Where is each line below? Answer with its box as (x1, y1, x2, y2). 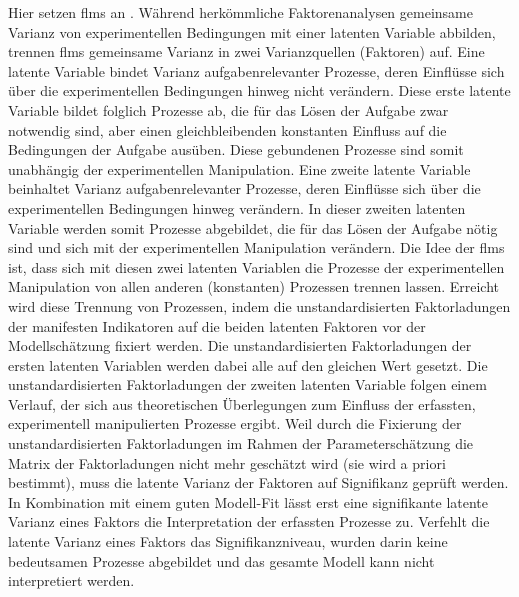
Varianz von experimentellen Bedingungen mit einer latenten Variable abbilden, (8, 21, 496, 42)
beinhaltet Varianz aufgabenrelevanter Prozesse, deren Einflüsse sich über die (8, 178, 481, 199)
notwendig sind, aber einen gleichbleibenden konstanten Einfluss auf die (8, 119, 447, 140)
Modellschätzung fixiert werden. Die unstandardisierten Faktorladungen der (8, 335, 472, 356)
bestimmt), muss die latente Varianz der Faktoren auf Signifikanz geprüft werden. (8, 472, 509, 493)
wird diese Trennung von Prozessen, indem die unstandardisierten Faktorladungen (8, 295, 511, 316)
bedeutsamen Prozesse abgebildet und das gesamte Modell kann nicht (8, 550, 435, 571)
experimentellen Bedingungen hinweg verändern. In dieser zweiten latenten (8, 197, 466, 218)
